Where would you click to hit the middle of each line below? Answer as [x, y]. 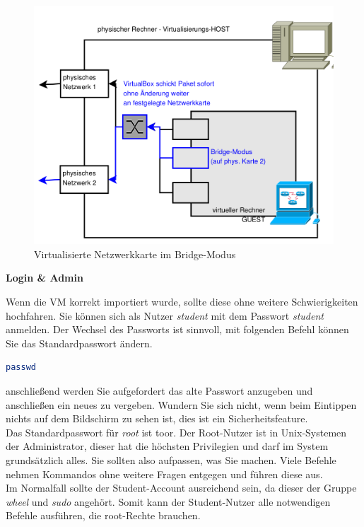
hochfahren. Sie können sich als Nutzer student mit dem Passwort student [165, 315]
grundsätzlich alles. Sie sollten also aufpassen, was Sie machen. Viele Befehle [171, 459]
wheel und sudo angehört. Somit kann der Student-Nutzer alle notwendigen [168, 501]
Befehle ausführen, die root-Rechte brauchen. [103, 515]
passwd [21, 367]
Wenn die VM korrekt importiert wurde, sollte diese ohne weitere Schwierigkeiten [182, 302]
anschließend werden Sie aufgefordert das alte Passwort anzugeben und [159, 391]
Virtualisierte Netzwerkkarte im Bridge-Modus [135, 254]
